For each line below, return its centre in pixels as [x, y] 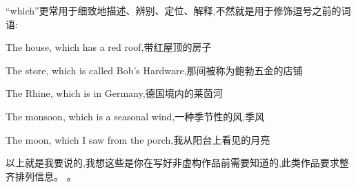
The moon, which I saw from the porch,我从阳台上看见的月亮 [138, 139]
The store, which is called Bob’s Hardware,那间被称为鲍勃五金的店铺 [154, 70]
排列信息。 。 [46, 176]
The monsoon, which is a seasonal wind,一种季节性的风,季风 [135, 116]
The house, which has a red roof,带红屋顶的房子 [109, 47]
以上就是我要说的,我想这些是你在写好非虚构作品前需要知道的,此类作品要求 [172, 163]
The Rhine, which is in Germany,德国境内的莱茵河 [114, 93]
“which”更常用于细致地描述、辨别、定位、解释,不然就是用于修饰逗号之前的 [174, 10]
